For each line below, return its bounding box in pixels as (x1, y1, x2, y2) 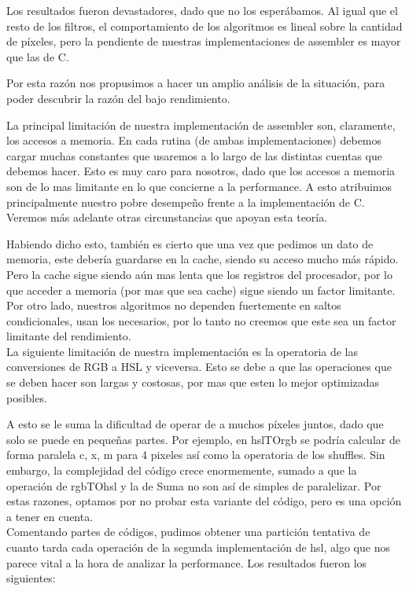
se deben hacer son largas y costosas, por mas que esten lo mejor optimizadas (6, 374, 380, 391)
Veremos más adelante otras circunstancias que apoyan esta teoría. (6, 209, 328, 226)
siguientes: (6, 570, 56, 586)
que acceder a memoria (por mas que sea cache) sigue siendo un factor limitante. (6, 281, 396, 298)
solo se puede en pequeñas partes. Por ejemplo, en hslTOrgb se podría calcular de (6, 431, 400, 447)
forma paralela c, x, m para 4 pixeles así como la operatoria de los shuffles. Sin (6, 446, 385, 463)
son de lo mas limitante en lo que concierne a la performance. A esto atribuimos (6, 178, 392, 194)
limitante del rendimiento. (6, 328, 131, 344)
